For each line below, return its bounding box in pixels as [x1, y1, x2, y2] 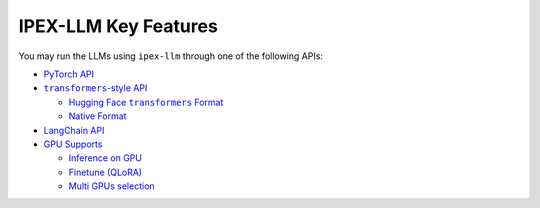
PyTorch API [43, 68, 95, 80]
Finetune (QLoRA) [68, 166, 143, 178]
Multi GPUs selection [68, 180, 155, 192]
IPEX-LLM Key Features [18, 15, 219, 37]
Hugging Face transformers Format [68, 96, 224, 108]
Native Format [68, 110, 127, 122]
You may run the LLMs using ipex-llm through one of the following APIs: [18, 50, 324, 62]
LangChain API [43, 124, 105, 136]
